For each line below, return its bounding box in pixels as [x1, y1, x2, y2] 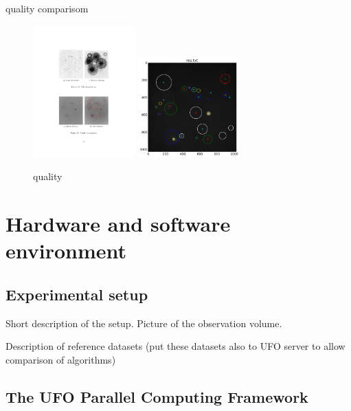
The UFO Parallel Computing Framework [5, 386, 308, 407]
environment [5, 236, 127, 265]
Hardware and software [5, 210, 231, 238]
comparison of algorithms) [5, 352, 116, 366]
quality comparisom [5, 1, 89, 15]
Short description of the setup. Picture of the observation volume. [5, 315, 282, 330]
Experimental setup [5, 283, 148, 304]
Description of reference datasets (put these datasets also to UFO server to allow [5, 339, 346, 353]
